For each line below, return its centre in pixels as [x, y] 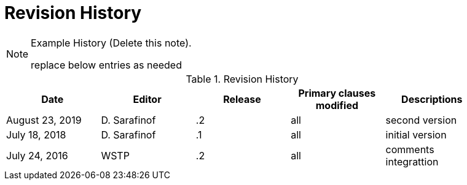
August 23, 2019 [44, 120]
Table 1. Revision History [242, 79]
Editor [147, 99]
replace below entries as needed [106, 65]
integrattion [412, 161]
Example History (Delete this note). [111, 43]
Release [242, 99]
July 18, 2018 [36, 134]
